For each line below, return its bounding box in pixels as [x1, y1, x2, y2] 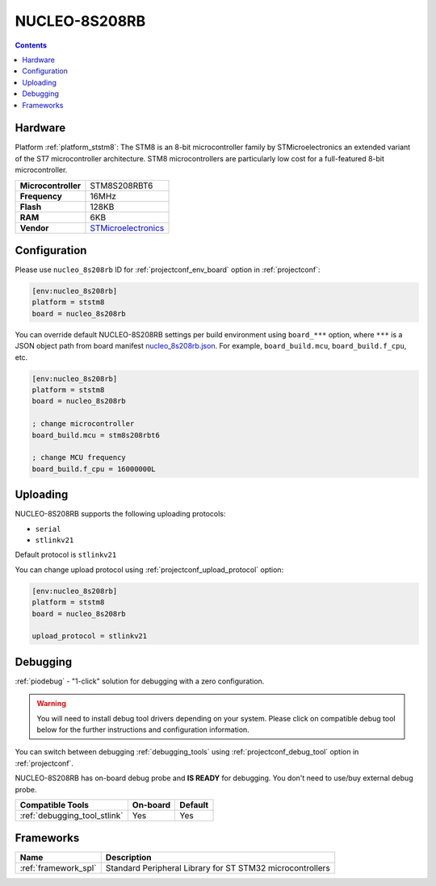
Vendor [19, 222, 49, 233]
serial [35, 524, 61, 533]
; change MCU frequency [31, 453, 127, 462]
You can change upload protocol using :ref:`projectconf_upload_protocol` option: [15, 565, 284, 575]
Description [105, 852, 153, 863]
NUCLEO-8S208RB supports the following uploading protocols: [15, 509, 226, 519]
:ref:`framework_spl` [19, 863, 97, 874]
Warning [36, 699, 66, 708]
